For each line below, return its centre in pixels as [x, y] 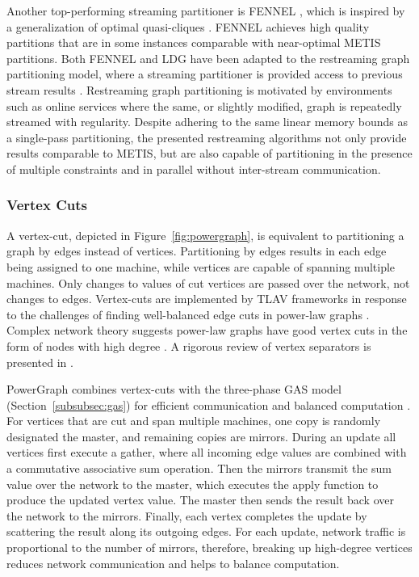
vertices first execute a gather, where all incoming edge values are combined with [207, 452]
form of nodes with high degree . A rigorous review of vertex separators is [189, 345]
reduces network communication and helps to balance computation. [173, 563]
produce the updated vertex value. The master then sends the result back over [200, 500]
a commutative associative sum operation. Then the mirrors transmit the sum [199, 468]
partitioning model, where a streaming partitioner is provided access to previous [205, 74]
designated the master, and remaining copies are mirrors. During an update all [201, 436]
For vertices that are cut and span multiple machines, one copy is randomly [194, 421]
